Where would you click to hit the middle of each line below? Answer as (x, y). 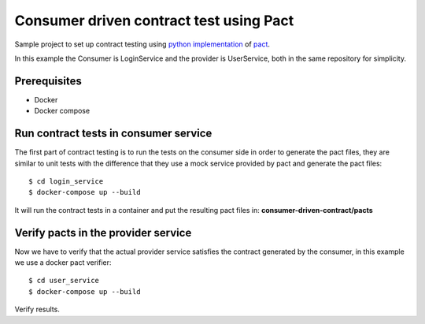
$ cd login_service (66, 181)
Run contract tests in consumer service (113, 134)
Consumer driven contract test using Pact (154, 20)
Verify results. (37, 309)
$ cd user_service (64, 281)
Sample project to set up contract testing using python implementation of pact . (142, 44)
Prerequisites (48, 81)
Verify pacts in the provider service (103, 233)
